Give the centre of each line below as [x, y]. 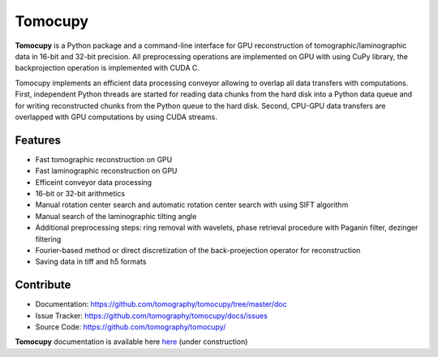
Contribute [43, 285]
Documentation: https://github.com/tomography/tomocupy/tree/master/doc [161, 304]
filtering [48, 239]
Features [38, 140]
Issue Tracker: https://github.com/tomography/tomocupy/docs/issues [151, 316]
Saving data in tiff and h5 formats [91, 262]
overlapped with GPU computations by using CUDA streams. [116, 117]
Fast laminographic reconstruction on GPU [106, 171]
